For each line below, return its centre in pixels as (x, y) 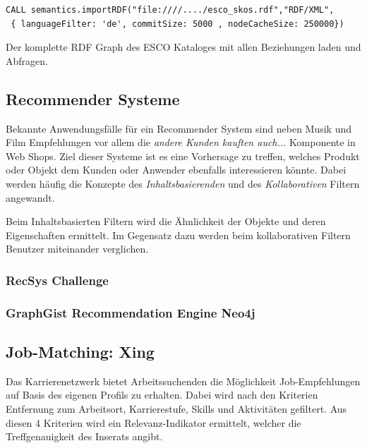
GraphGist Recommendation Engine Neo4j (131, 312)
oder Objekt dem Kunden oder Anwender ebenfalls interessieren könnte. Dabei (176, 170)
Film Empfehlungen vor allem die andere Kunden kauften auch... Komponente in (181, 142)
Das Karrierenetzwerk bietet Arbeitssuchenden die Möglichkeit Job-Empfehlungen (183, 381)
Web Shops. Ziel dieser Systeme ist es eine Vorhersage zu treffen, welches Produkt (183, 156)
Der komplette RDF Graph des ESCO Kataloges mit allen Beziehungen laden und (183, 47)
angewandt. (30, 197)
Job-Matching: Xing (80, 351)
